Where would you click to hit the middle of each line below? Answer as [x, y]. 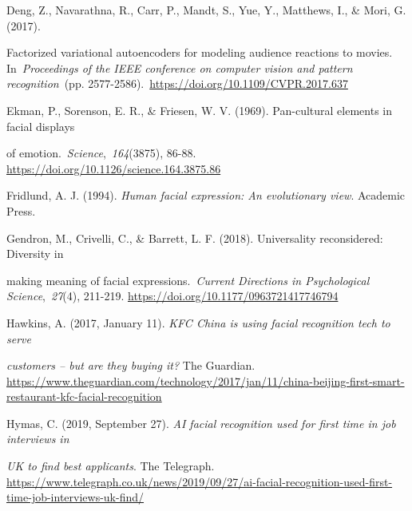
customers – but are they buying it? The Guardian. [131, 365]
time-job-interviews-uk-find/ [75, 497]
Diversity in [35, 254]
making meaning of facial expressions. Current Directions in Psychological [188, 280]
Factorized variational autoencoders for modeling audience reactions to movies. [200, 52]
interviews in [38, 439]
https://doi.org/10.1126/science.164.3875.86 [114, 168]
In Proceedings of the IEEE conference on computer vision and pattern [180, 67]
